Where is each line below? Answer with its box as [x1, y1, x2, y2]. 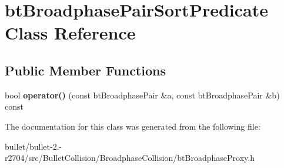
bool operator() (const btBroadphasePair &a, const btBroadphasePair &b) [5, 88, 280, 101]
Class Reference [5, 21, 136, 45]
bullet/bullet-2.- [5, 140, 62, 152]
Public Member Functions [5, 61, 166, 79]
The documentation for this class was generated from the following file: [5, 120, 260, 132]
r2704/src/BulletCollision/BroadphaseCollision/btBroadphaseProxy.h [5, 151, 255, 164]
